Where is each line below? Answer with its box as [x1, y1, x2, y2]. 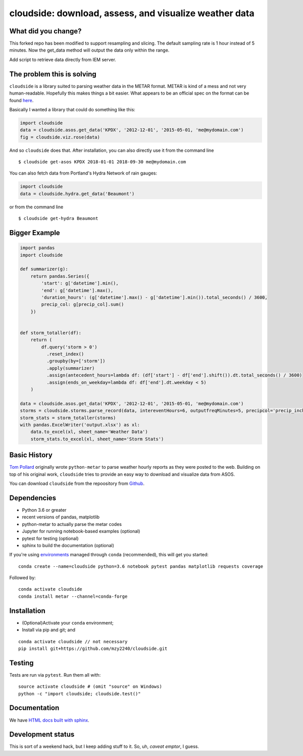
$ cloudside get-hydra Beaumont [18, 215, 98, 221]
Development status [9, 730, 75, 739]
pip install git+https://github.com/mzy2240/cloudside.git [18, 645, 168, 651]
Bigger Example [9, 229, 60, 237]
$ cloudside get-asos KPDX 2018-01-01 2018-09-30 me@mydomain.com [18, 159, 186, 165]
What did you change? [9, 27, 82, 35]
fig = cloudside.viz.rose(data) [20, 134, 100, 140]
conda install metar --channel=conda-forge [18, 593, 128, 599]
